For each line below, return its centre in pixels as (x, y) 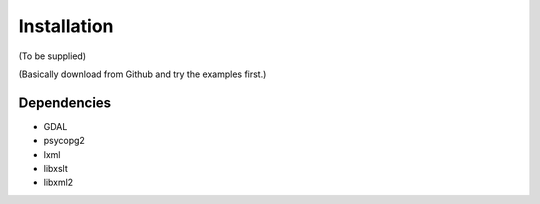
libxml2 (58, 182)
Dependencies (65, 102)
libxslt (56, 169)
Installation (66, 26)
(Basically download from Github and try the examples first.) (142, 74)
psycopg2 (64, 141)
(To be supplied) (52, 56)
